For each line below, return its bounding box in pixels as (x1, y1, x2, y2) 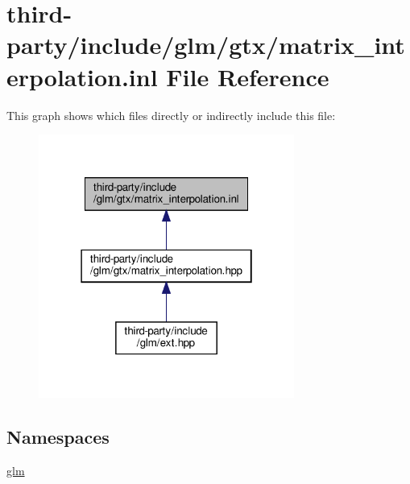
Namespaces (6, 424, 110, 449)
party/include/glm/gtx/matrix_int (6, 28, 405, 61)
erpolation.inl (6, 60, 158, 93)
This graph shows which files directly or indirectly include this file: (6, 106, 336, 123)
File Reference (166, 60, 329, 93)
